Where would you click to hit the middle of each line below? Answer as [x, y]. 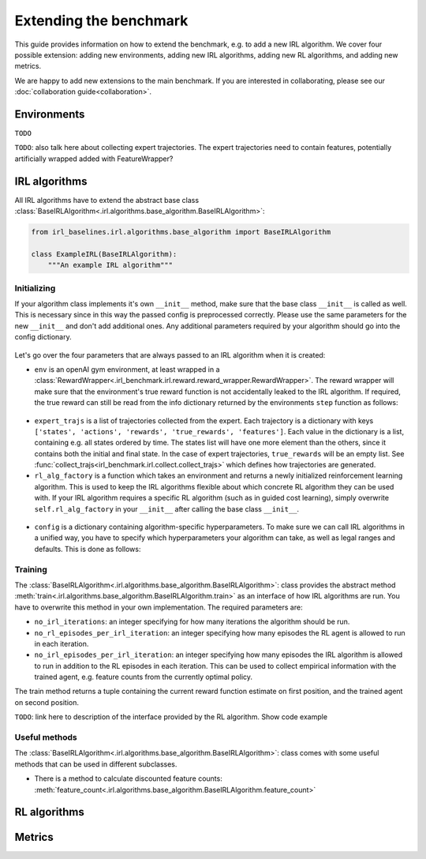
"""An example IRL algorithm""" [110, 265]
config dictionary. [43, 337]
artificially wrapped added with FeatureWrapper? [94, 159]
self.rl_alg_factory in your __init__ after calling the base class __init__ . [167, 508]
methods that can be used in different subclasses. [96, 764]
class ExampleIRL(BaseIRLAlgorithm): [104, 254]
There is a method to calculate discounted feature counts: [128, 778]
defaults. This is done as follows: [88, 549]
